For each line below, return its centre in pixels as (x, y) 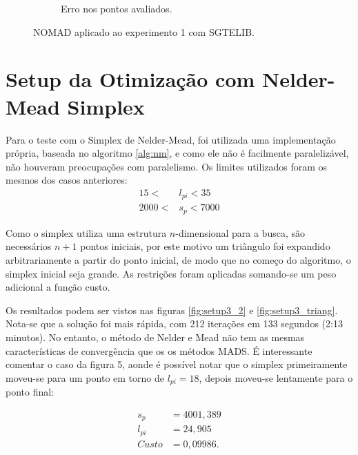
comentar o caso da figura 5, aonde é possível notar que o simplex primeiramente (177, 364)
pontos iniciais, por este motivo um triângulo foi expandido (205, 246)
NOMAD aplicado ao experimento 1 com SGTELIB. (144, 31)
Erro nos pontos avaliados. (117, 8)
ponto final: (30, 392)
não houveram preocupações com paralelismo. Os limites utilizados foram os (167, 166)
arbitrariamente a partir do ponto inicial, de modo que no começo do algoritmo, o (178, 260)
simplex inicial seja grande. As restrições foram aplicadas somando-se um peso (171, 273)
